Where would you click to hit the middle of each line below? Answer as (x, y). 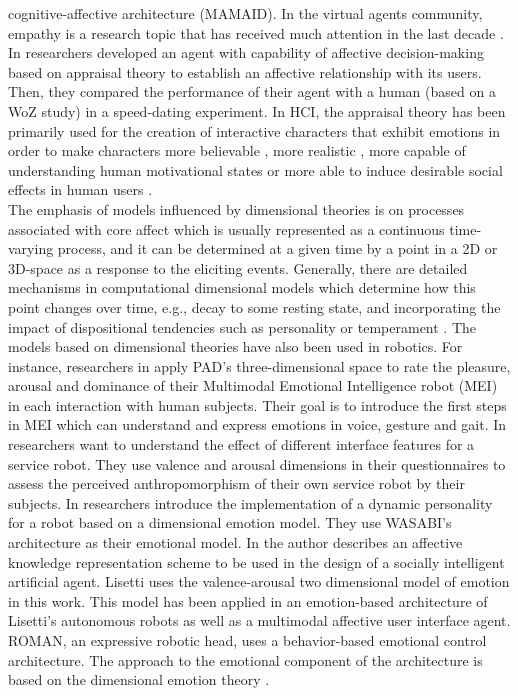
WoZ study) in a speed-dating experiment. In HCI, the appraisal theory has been (257, 110)
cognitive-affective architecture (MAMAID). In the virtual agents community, (245, 13)
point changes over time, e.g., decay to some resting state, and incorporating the (254, 306)
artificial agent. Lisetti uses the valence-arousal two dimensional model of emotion (259, 581)
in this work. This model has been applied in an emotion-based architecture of (248, 600)
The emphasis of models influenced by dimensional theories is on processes (236, 208)
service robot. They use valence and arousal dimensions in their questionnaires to (257, 463)
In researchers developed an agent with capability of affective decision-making (246, 52)
